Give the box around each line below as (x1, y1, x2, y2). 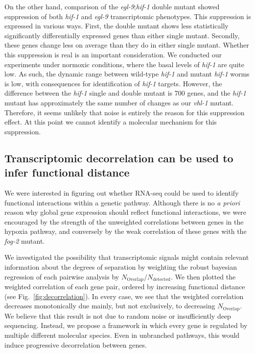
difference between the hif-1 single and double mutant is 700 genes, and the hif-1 (4, 88, 246, 98)
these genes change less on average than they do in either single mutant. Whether (4, 40, 249, 50)
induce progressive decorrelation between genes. (4, 339, 147, 350)
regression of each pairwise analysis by (4, 271, 119, 281)
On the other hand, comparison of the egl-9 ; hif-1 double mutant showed (4, 1, 220, 11)
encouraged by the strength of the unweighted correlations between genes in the (4, 216, 244, 227)
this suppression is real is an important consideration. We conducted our (4, 49, 222, 59)
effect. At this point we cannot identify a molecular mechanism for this (4, 117, 217, 127)
